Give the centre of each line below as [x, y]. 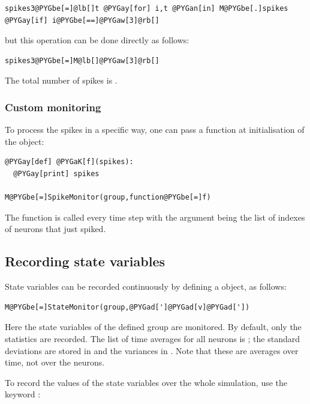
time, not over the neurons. [55, 362]
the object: [25, 141]
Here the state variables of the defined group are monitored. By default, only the [153, 327]
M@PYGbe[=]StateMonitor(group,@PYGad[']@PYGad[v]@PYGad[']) [127, 307]
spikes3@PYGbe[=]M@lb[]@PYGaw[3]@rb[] [82, 60]
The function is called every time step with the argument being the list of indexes [155, 217]
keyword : [23, 394]
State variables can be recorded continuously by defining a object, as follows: [146, 286]
